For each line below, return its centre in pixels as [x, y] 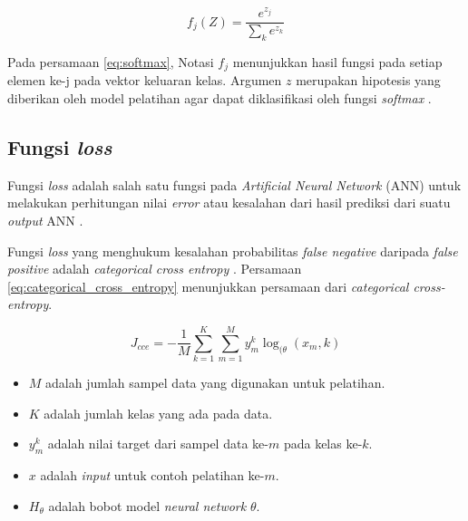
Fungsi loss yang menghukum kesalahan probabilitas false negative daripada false [233, 251]
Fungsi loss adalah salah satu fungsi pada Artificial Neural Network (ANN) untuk [234, 184]
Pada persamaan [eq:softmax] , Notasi [111, 62]
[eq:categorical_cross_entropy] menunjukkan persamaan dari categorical [208, 286]
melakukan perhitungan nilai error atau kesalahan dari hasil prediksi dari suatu [229, 203]
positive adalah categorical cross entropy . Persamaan [155, 269]
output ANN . [45, 221]
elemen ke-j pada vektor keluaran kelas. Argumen [145, 80]
